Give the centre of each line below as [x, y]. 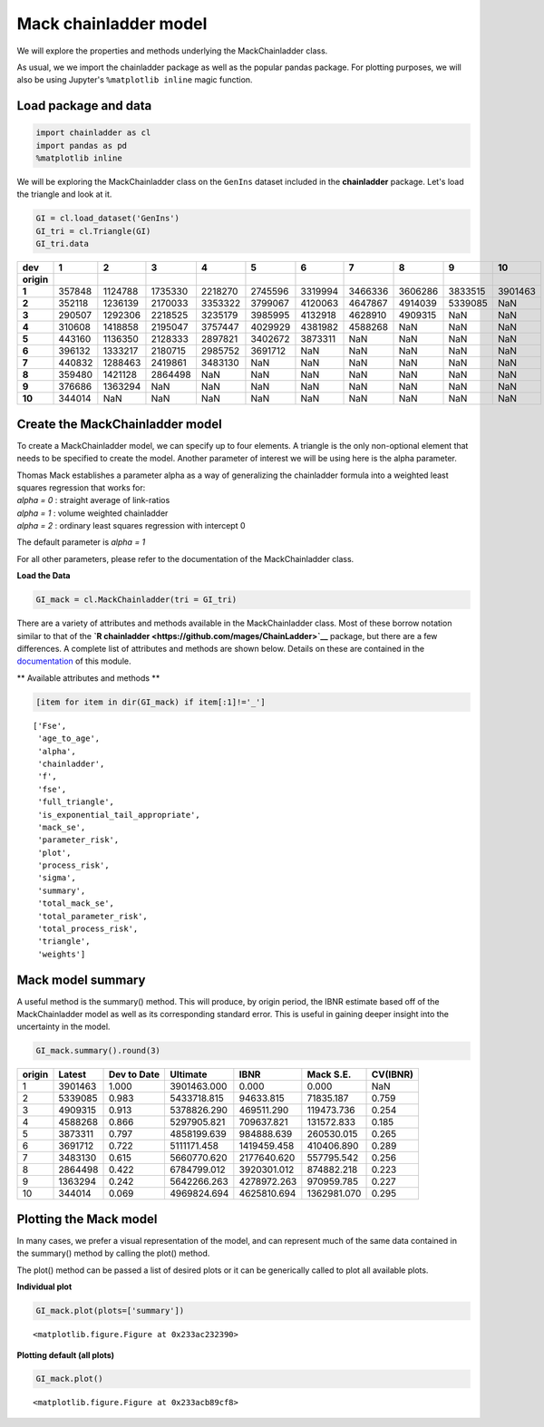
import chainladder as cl [93, 133]
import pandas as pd [81, 146]
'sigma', [57, 878]
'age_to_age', [69, 738]
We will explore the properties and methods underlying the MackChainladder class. [172, 51]
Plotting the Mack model [87, 1219]
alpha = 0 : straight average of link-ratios [93, 500]
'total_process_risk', [88, 929]
